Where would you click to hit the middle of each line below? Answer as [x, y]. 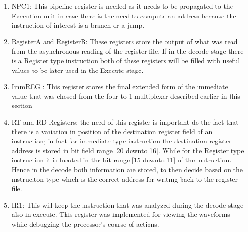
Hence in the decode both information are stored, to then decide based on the [127, 169]
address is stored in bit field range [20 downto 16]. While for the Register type [128, 150]
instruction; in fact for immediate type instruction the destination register [121, 141]
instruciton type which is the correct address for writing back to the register [124, 179]
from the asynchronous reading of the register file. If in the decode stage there [127, 51]
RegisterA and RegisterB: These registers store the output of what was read [124, 41]
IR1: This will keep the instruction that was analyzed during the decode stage [127, 205]
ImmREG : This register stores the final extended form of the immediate [120, 86]
